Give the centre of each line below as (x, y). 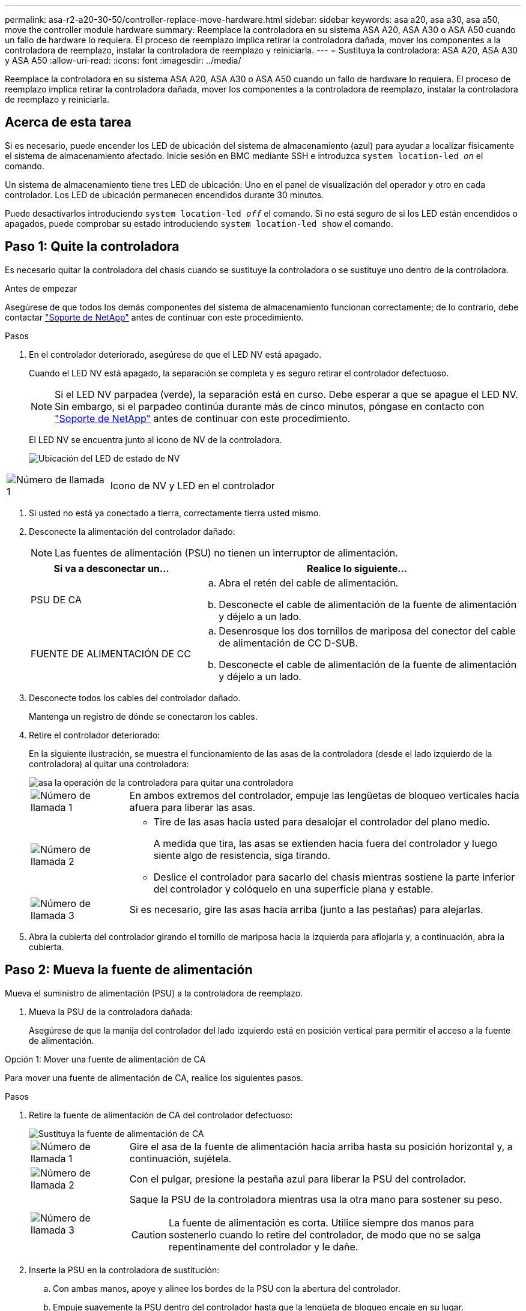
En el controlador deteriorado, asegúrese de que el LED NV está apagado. (175, 354)
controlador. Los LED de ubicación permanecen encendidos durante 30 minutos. (165, 194)
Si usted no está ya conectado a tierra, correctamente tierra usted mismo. (175, 513)
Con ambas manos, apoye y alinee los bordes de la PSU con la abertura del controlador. (227, 1288)
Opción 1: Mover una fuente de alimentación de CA (105, 1059)
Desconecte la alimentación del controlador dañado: (132, 531)
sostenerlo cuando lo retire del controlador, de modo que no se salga (325, 1234)
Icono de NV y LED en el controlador (192, 485)
